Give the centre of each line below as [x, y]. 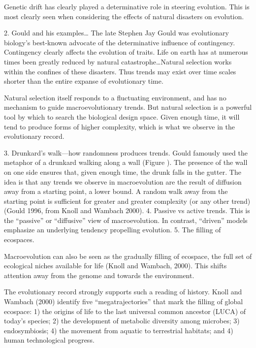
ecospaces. [19, 239]
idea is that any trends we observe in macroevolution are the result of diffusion [123, 181]
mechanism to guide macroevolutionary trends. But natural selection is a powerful [128, 107]
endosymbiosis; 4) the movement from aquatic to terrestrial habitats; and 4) [119, 330]
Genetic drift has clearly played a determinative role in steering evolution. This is [127, 6]
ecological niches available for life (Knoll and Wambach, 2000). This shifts [115, 266]
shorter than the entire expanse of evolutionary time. [84, 81]
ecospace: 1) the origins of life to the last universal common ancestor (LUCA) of [125, 311]
